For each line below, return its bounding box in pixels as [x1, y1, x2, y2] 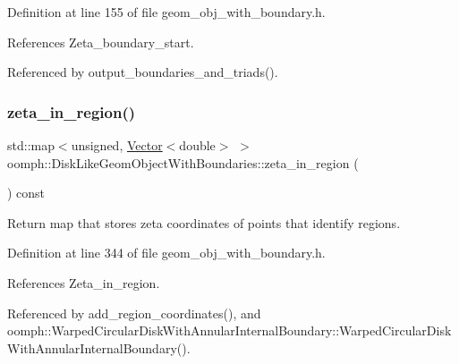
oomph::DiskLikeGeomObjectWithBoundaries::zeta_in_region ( [7, 153, 359, 172]
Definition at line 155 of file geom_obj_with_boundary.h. [7, 3, 326, 21]
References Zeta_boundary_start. [7, 32, 194, 51]
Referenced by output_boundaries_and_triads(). [7, 63, 278, 81]
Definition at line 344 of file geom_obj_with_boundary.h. [7, 243, 326, 262]
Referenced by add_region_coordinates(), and [7, 303, 261, 322]
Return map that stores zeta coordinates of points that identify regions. [7, 213, 401, 232]
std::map [7, 136, 55, 154]
